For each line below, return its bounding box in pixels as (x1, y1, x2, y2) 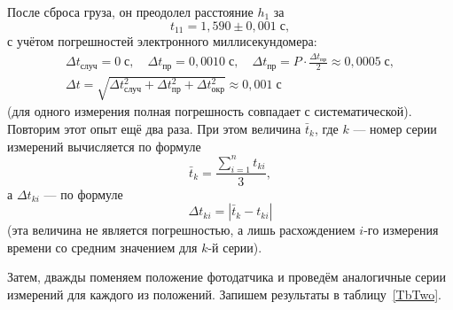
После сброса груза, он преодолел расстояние (7, 3, 254, 20)
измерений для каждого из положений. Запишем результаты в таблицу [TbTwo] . (7, 284, 441, 303)
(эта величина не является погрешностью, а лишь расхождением (7, 221, 355, 239)
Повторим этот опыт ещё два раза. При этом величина (7, 120, 301, 138)
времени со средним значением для (7, 237, 198, 256)
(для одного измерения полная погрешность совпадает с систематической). (7, 102, 412, 120)
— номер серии (353, 120, 437, 138)
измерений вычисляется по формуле (7, 136, 201, 155)
